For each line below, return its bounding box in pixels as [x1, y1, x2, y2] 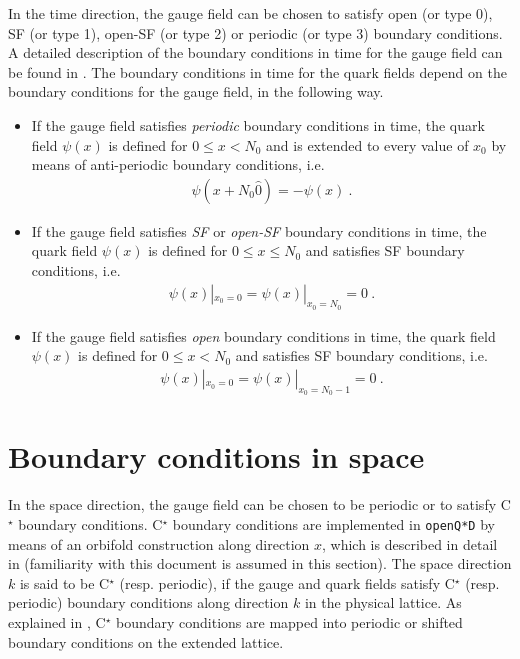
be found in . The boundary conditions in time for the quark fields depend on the [8, 61, 507, 82]
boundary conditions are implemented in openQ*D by [172, 513, 495, 534]
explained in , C [8, 611, 106, 632]
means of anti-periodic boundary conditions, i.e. [31, 154, 325, 175]
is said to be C [19, 572, 110, 593]
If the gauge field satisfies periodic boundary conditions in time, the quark [31, 114, 485, 135]
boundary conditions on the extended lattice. [8, 631, 284, 652]
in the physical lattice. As [304, 592, 462, 613]
